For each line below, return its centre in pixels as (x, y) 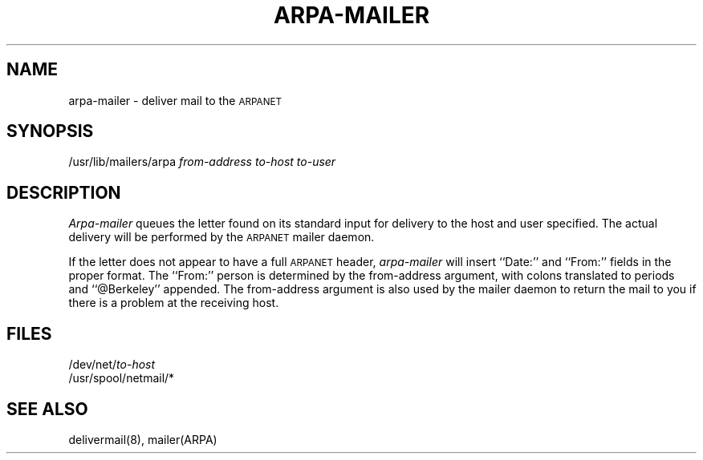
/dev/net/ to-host (112, 365)
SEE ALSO (47, 409)
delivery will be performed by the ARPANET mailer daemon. (221, 237)
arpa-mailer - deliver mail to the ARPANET (175, 100)
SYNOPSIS (50, 131)
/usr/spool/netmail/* (122, 378)
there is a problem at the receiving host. (174, 303)
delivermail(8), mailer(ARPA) (143, 439)
